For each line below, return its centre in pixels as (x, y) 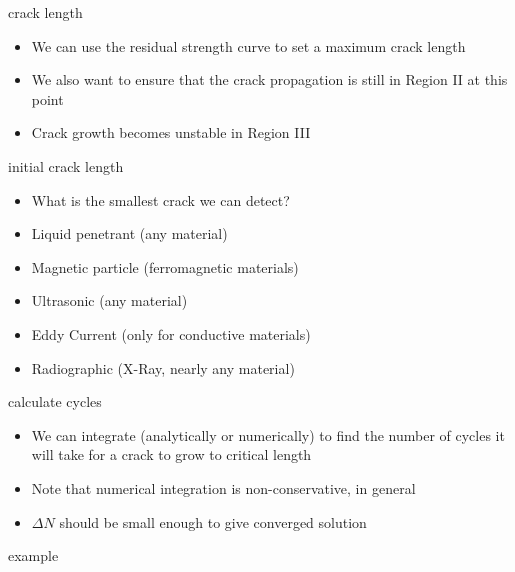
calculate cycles (55, 401)
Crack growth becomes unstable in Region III (171, 132)
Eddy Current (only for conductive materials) (171, 333)
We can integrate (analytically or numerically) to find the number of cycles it (268, 434)
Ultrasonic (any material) (109, 300)
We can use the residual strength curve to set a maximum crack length (248, 45)
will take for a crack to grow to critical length (171, 454)
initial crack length (66, 165)
